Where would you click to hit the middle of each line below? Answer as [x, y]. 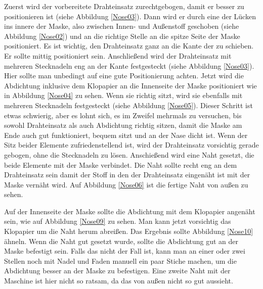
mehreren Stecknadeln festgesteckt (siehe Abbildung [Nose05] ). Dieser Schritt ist [128, 105]
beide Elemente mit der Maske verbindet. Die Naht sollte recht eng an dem [121, 164]
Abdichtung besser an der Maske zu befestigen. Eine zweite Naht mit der [117, 271]
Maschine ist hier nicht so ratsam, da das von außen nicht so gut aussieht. [119, 281]
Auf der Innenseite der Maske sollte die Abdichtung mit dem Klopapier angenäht [130, 211]
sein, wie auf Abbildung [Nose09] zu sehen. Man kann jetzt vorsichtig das [118, 221]
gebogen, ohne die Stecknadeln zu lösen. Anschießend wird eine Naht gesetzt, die [129, 154]
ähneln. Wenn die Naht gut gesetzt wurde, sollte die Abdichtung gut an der [121, 241]
